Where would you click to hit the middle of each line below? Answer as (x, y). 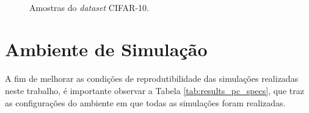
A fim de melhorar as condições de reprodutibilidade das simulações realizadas (152, 78)
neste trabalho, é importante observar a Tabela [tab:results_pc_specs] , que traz (154, 90)
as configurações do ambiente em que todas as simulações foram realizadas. (145, 102)
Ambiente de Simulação (106, 49)
